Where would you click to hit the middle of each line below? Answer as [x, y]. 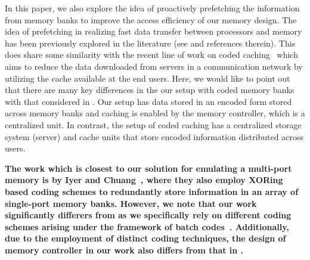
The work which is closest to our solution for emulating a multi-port [148, 168]
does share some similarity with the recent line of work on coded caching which [151, 55]
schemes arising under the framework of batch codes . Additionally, [147, 226]
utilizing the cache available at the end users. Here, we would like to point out [148, 78]
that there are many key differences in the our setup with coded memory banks [150, 90]
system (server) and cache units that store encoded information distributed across [154, 136]
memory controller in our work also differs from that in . [124, 250]
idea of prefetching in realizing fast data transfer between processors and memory [154, 31]
